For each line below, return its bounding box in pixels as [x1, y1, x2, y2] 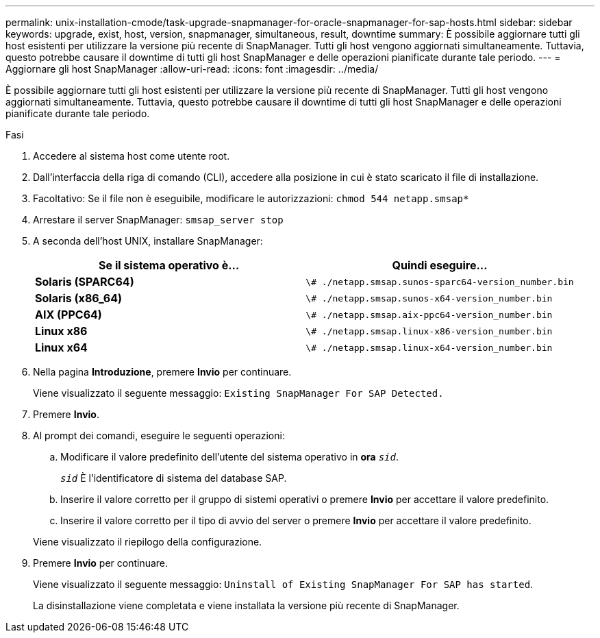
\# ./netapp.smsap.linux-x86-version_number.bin [305, 326, 553, 336]
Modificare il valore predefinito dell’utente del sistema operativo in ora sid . [60, 451, 399, 463]
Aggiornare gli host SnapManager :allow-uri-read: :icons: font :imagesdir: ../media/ [5, 63, 379, 75]
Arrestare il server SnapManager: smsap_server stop [33, 214, 284, 225]
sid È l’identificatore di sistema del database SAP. [60, 472, 287, 484]
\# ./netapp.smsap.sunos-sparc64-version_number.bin [305, 276, 574, 287]
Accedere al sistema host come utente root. [33, 150, 230, 162]
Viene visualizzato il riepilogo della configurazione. [33, 536, 262, 548]
